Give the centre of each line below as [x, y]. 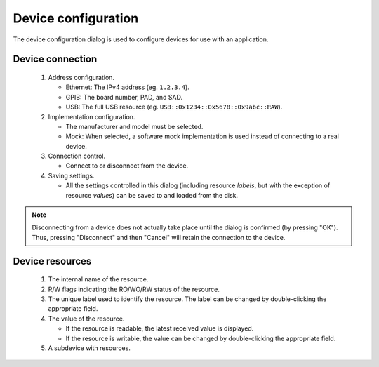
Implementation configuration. [92, 116]
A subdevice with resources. [89, 348]
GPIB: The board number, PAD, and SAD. [124, 97]
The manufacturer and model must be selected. [134, 126]
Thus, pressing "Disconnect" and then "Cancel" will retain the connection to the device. [159, 237]
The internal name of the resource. [98, 279]
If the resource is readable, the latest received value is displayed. [160, 328]
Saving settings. [71, 175]
